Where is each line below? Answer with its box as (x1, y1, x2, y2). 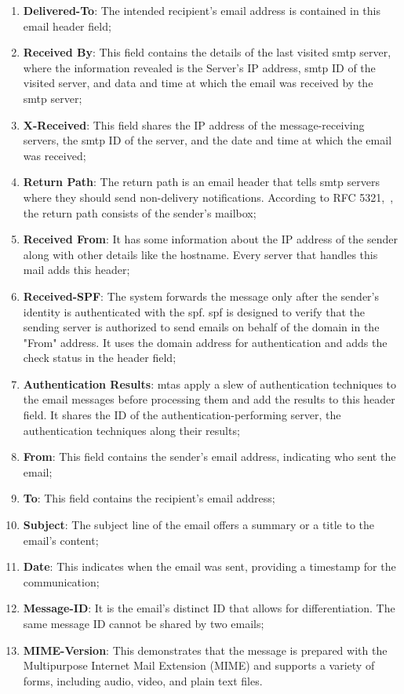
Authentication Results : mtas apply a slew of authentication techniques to (23, 375, 397, 392)
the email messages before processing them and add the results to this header (23, 391, 395, 407)
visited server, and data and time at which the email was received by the (23, 75, 373, 91)
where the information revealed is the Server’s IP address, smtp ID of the (23, 59, 376, 75)
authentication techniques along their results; (23, 422, 240, 438)
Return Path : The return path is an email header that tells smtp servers (23, 173, 380, 190)
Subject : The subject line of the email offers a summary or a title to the (23, 517, 375, 533)
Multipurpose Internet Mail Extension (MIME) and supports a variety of (23, 657, 375, 674)
